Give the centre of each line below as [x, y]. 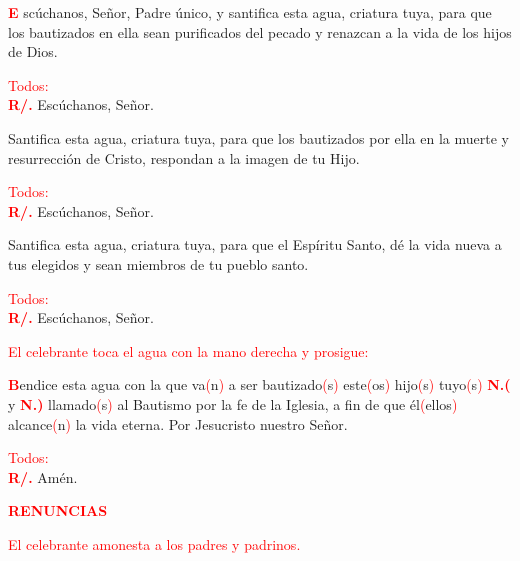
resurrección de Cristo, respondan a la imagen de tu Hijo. [184, 157]
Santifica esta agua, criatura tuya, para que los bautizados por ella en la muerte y [258, 137]
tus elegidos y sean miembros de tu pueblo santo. [158, 263]
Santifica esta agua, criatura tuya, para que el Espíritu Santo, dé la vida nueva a [255, 244]
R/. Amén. [43, 476]
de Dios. [33, 51]
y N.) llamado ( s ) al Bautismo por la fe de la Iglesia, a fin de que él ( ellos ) [233, 403]
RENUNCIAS [58, 510]
